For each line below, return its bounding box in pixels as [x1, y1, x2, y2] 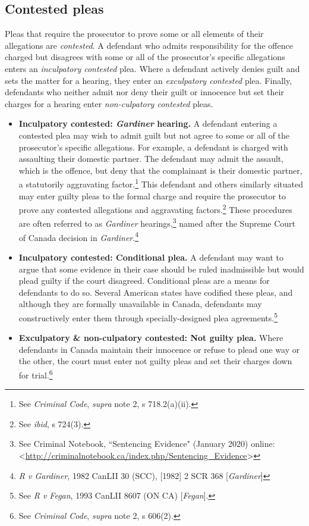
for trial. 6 [18, 367, 53, 381]
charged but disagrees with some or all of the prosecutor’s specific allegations [5, 51, 285, 63]
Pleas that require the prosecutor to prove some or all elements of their [5, 27, 264, 40]
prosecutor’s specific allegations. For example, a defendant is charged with [18, 140, 288, 153]
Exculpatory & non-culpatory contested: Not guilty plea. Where [18, 331, 283, 344]
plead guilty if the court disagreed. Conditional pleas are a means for [18, 274, 270, 287]
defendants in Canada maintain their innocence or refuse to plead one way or [18, 343, 300, 355]
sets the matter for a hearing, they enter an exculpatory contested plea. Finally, [5, 74, 292, 86]
